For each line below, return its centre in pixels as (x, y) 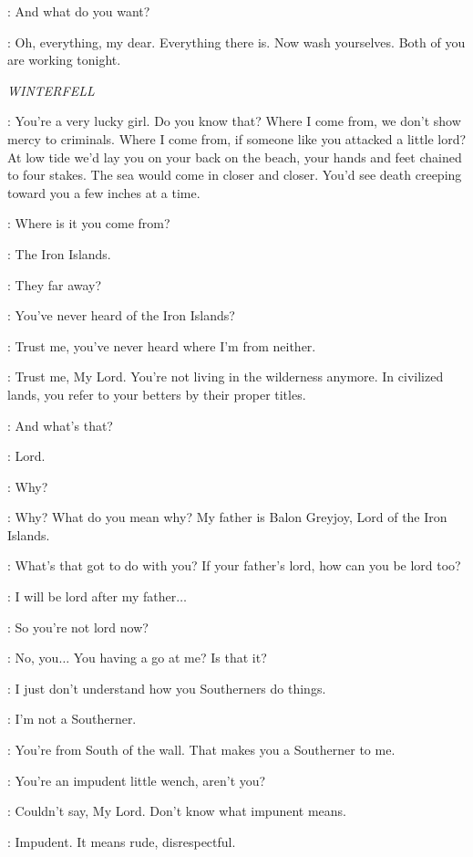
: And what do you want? (79, 11)
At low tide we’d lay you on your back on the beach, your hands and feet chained (235, 157)
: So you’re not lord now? (78, 627)
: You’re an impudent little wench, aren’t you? (137, 780)
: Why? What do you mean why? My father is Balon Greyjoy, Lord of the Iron (227, 517)
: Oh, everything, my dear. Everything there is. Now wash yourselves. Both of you (236, 42)
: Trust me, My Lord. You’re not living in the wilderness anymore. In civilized (226, 376)
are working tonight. (64, 60)
